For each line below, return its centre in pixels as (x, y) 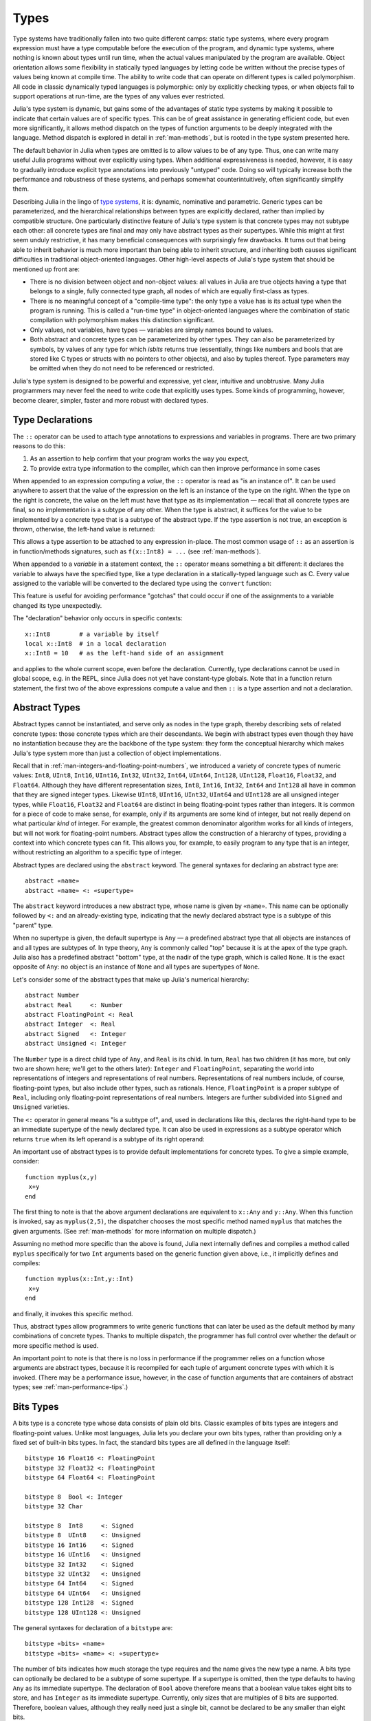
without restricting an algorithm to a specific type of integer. (98, 852)
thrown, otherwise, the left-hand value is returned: (84, 529)
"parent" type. (33, 925)
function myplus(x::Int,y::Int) (79, 1279)
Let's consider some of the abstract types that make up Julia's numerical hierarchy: (131, 979)
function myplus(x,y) (61, 1177)
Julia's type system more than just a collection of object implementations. (117, 753)
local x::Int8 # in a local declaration (95, 643)
